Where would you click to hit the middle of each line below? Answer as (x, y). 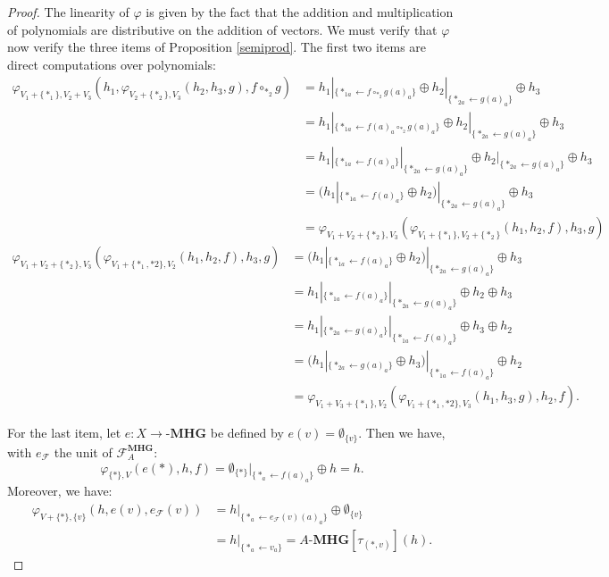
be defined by (247, 433)
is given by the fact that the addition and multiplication (300, 12)
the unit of (83, 452)
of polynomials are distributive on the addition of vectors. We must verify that (222, 29)
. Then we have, (402, 433)
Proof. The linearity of (68, 12)
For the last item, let (64, 433)
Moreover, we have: (60, 491)
